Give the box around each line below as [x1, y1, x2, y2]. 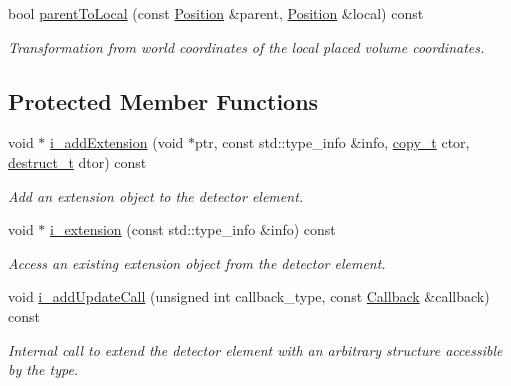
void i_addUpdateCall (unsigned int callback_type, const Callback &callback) [8, 286, 490, 307]
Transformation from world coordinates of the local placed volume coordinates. [8, 36, 485, 57]
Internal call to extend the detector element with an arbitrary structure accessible [8, 339, 503, 360]
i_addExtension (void [50, 132, 184, 153]
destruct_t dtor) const [8, 151, 147, 172]
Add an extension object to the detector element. [8, 185, 304, 206]
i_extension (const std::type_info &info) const [50, 219, 336, 240]
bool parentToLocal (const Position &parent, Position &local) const [8, 3, 424, 23]
